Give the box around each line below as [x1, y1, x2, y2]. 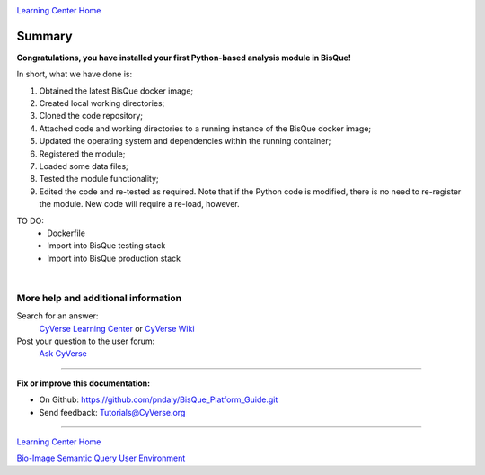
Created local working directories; [39, 98, 165, 109]
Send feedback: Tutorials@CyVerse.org [39, 407, 186, 417]
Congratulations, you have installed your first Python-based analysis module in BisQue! [16, 52, 352, 63]
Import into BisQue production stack [47, 253, 181, 264]
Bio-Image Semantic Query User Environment [16, 453, 186, 463]
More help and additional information [16, 291, 182, 304]
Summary [16, 28, 73, 44]
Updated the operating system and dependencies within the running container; [39, 136, 331, 147]
